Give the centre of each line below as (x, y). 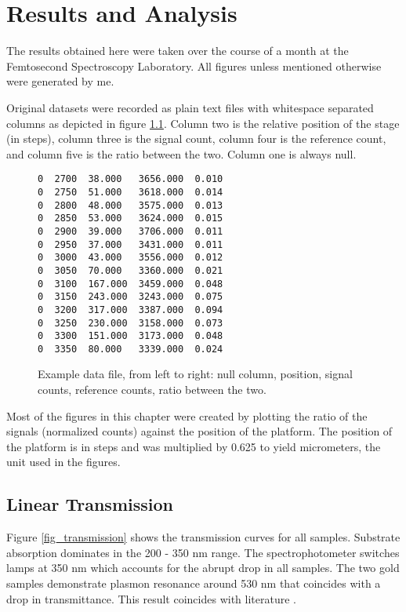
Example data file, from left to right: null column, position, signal (195, 374)
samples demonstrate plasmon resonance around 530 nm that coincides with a (194, 583)
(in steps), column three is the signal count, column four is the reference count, (196, 138)
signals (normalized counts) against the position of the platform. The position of (199, 431)
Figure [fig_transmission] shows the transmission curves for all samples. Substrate (203, 537)
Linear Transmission (90, 504)
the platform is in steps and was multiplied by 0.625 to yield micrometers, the (194, 446)
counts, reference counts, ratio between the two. (152, 390)
